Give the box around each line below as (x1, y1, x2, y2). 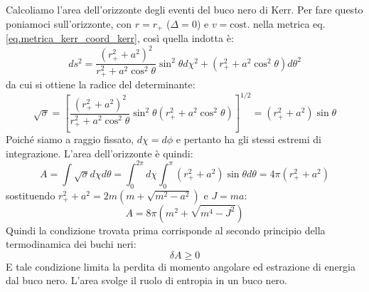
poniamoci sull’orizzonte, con (6, 16, 132, 31)
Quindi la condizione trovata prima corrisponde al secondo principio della (6, 222, 326, 237)
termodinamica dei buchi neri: (6, 236, 137, 251)
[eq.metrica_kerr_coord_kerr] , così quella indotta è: (6, 31, 234, 46)
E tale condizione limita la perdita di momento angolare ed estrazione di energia (6, 259, 355, 273)
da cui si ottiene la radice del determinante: (6, 77, 196, 92)
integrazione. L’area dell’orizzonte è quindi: (6, 145, 193, 160)
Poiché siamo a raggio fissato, (6, 132, 134, 147)
